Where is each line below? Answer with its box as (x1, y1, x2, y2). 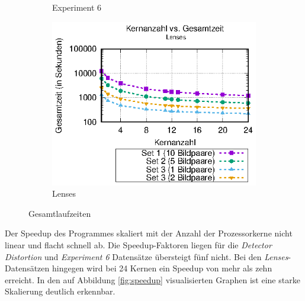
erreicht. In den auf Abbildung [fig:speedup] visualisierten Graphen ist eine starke (5, 273, 300, 286)
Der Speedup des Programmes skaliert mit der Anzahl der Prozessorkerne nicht (5, 227, 293, 239)
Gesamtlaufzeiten (28, 207, 91, 219)
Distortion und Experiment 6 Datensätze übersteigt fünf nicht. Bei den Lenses (5, 250, 288, 262)
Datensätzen (5, 262, 50, 274)
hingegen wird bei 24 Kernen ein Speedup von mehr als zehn (52, 262, 272, 274)
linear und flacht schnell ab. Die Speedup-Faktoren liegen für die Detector (5, 239, 272, 251)
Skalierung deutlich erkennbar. (5, 285, 115, 297)
